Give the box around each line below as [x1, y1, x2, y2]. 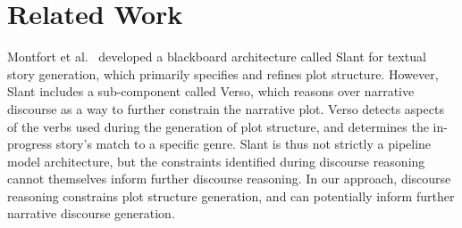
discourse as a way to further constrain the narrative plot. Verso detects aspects [7, 99, 444, 118]
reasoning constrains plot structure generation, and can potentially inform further [7, 186, 455, 205]
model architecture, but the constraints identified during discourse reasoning [7, 151, 425, 170]
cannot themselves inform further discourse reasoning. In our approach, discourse [7, 169, 451, 188]
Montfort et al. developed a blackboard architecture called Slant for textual [7, 47, 426, 66]
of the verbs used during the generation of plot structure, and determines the [7, 117, 429, 135]
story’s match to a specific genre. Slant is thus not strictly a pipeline [55, 134, 432, 153]
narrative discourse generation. [7, 204, 175, 223]
